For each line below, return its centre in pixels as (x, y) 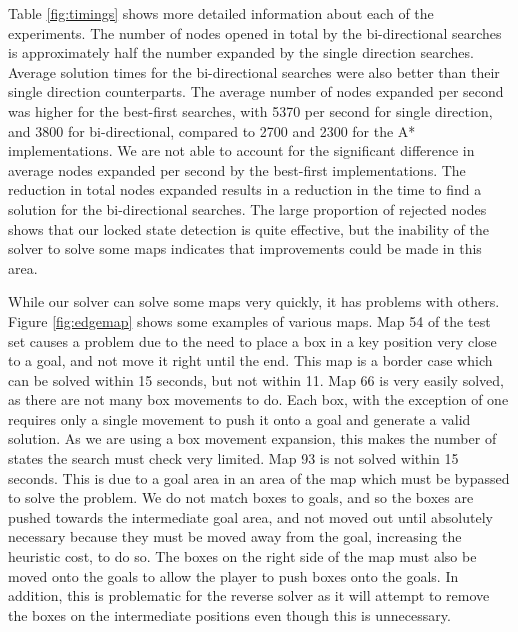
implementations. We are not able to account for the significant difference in (241, 150)
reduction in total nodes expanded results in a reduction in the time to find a (245, 189)
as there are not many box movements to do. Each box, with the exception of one (258, 399)
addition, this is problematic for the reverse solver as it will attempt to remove (249, 595)
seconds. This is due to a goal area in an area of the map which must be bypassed (259, 477)
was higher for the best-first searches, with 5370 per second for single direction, (250, 110)
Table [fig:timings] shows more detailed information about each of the (221, 13)
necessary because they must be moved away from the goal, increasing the (235, 536)
